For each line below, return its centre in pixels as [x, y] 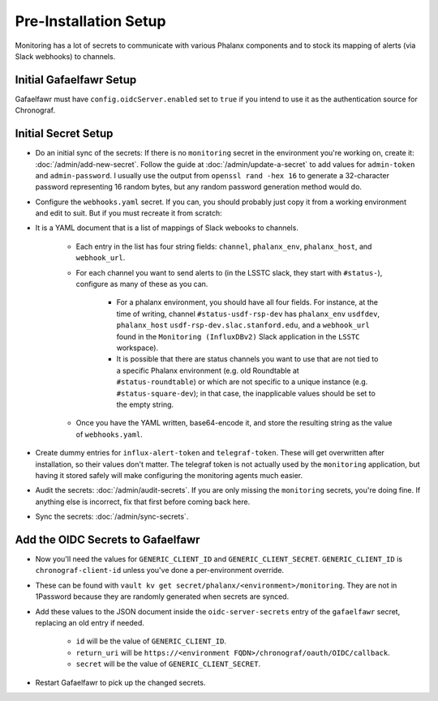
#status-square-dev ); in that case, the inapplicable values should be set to [246, 393]
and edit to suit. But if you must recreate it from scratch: [129, 213]
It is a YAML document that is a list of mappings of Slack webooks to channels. [167, 228]
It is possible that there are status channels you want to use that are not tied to [247, 359]
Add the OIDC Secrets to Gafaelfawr [107, 539]
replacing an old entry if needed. [90, 622]
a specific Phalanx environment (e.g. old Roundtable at [208, 370]
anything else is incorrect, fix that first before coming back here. [143, 502]
